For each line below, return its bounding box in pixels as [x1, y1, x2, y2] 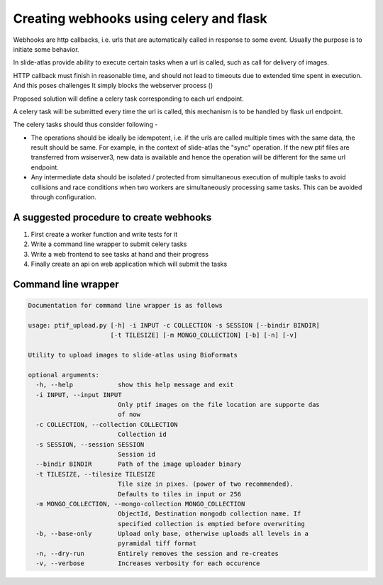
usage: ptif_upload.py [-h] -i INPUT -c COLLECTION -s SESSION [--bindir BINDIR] [28, 321, 321, 329]
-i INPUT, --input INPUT [35, 391, 122, 399]
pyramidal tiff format [117, 540, 196, 547]
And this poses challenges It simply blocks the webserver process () [13, 82, 213, 90]
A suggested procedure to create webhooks [13, 211, 212, 223]
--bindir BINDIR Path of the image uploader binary [35, 460, 242, 468]
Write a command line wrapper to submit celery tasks [30, 240, 187, 248]
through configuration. [30, 193, 97, 201]
